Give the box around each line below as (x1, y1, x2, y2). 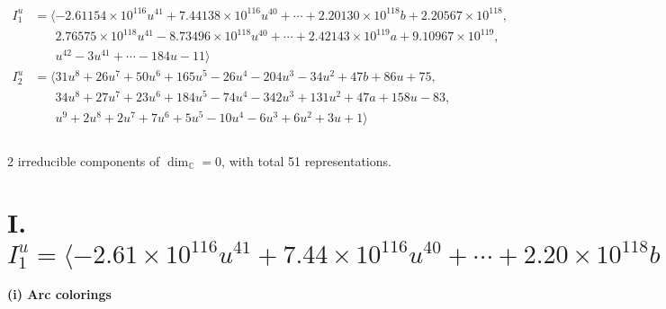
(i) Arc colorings (7, 285, 112, 304)
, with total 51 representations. (221, 151, 391, 170)
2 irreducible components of (7, 151, 160, 170)
